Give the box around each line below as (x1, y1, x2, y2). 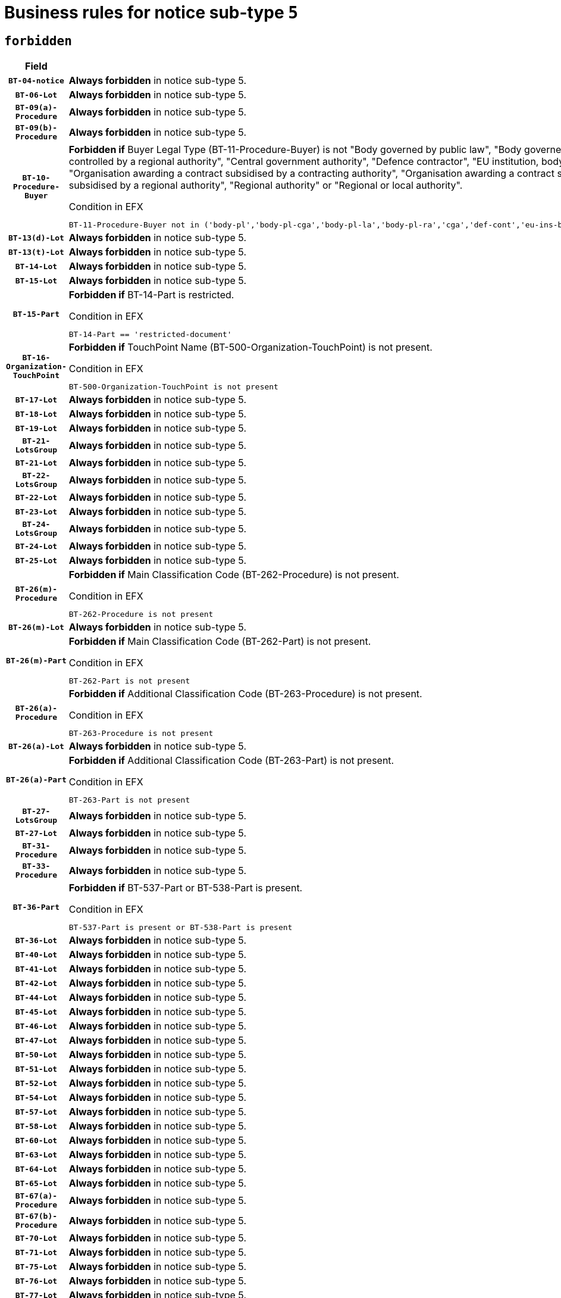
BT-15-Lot (15, 276, 58, 285)
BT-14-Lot (15, 261, 58, 271)
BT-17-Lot (15, 395, 58, 404)
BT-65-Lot (15, 1178, 58, 1188)
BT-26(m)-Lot (8, 622, 64, 632)
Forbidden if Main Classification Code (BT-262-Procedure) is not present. (68, 569, 399, 581)
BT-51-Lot (15, 1064, 58, 1074)
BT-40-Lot (15, 950, 58, 959)
